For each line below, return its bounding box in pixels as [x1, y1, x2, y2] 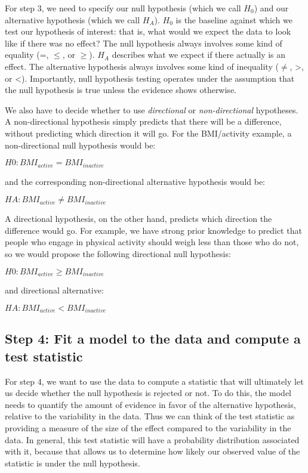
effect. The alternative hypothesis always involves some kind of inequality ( [5, 60, 279, 72]
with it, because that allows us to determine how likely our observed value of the [5, 445, 300, 457]
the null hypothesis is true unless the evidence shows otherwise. [5, 84, 236, 96]
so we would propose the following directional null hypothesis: [5, 247, 231, 259]
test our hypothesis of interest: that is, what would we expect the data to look [5, 25, 291, 38]
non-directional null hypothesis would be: [5, 138, 156, 151]
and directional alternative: [5, 284, 104, 296]
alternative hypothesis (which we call [5, 13, 140, 26]
